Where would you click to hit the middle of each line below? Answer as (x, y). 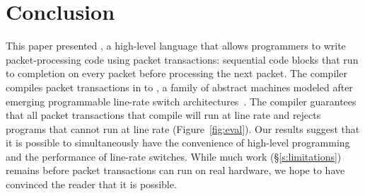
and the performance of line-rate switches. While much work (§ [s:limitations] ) (174, 156)
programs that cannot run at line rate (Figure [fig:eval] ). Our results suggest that (183, 128)
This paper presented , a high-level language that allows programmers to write (176, 46)
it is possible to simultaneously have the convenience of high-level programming (178, 143)
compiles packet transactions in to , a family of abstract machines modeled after (179, 87)
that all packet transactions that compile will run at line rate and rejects (163, 115)
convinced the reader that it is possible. (91, 184)
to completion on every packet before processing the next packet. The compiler (176, 73)
